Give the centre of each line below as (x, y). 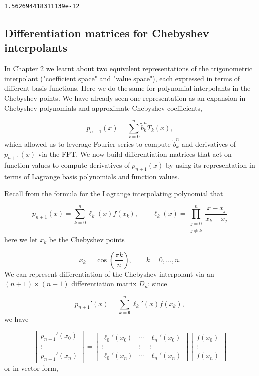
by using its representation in (210, 165)
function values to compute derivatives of (67, 165)
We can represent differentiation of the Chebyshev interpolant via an (109, 273)
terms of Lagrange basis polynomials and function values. (92, 177)
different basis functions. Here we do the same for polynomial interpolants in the (128, 88)
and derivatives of (209, 144)
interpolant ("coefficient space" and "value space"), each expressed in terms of (122, 78)
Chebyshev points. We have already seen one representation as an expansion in (125, 98)
